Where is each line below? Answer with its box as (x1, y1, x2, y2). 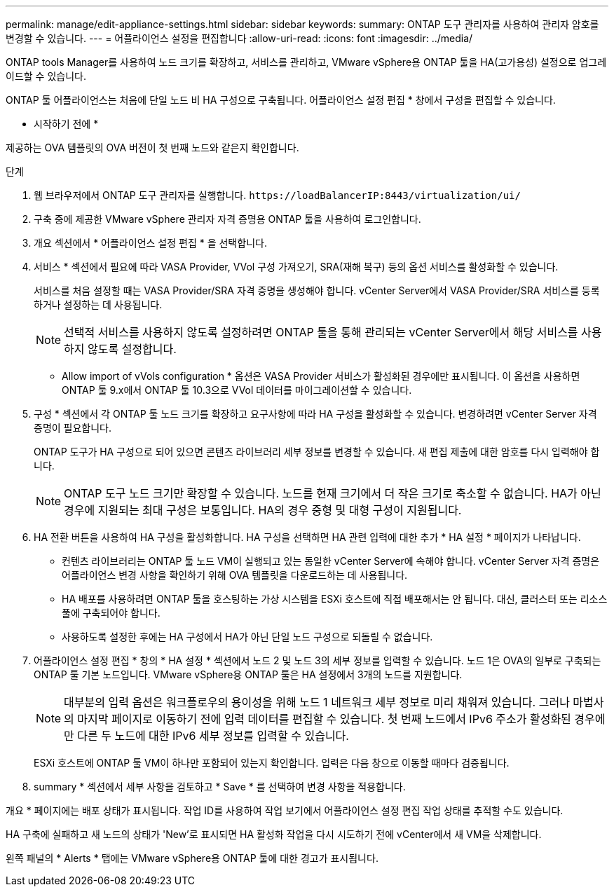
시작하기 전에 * (34, 118, 99, 130)
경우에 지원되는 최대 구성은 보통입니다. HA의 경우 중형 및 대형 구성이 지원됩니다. (64, 503, 462, 517)
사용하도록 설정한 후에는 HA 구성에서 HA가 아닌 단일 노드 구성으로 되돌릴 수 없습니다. (62, 631, 433, 643)
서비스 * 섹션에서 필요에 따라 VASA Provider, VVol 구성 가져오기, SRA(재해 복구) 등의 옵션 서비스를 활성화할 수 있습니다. (34, 261, 559, 273)
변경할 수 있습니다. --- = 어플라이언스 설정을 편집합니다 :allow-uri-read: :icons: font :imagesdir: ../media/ (6, 32, 473, 44)
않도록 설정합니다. (88, 342, 177, 356)
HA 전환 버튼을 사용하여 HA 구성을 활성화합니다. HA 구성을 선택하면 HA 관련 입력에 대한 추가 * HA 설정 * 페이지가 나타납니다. (34, 531, 581, 543)
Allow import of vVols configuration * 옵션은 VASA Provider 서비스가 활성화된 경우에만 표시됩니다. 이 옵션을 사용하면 (62, 370, 580, 382)
